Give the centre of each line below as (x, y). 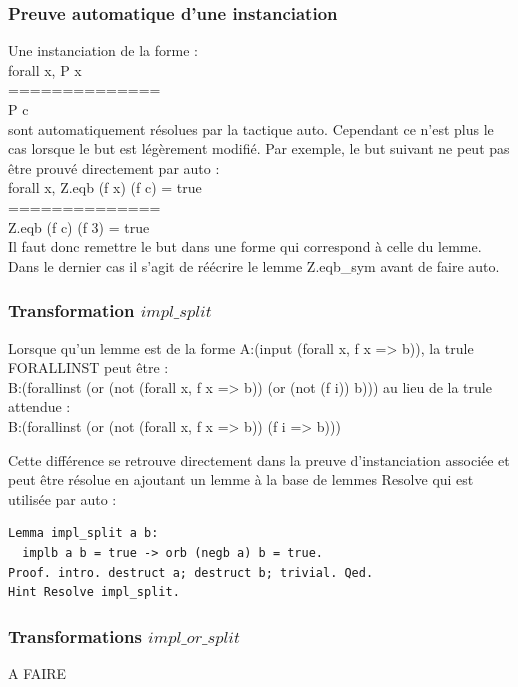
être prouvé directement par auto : (114, 167)
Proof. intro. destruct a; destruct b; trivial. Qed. (191, 572)
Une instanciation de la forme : (103, 50)
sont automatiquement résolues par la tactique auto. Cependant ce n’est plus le (251, 128)
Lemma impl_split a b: (83, 533)
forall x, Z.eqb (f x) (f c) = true (105, 187)
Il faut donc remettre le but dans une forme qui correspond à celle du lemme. (245, 246)
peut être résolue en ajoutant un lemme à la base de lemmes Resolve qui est (241, 479)
